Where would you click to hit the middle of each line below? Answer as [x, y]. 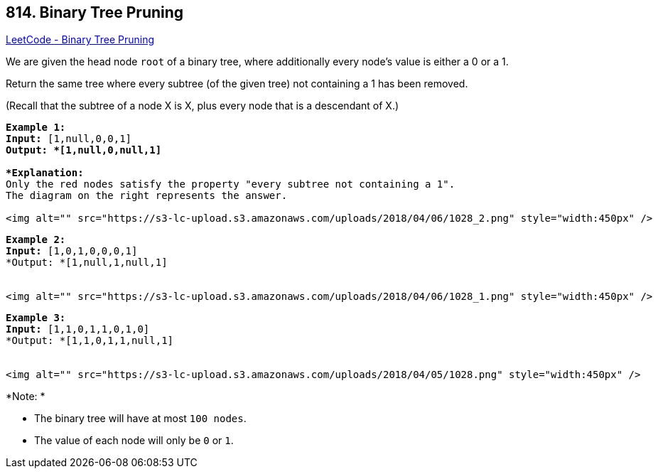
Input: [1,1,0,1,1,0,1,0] [78, 329]
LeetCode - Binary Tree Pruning [80, 40]
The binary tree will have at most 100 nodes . [140, 419]
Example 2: [36, 240]
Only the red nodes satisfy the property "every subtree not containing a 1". [231, 184]
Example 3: [36, 318]
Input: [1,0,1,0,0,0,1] [72, 251]
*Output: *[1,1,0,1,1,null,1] [90, 341]
